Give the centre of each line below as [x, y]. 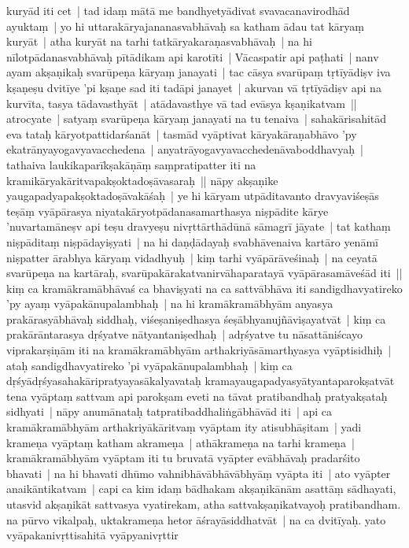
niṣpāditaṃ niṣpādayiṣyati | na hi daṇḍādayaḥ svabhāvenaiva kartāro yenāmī [192, 241]
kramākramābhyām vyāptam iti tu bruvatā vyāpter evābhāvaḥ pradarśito [183, 458]
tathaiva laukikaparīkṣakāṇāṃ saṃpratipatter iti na [131, 164]
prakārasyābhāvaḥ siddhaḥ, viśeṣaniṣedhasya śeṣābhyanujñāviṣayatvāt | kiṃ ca [196, 318]
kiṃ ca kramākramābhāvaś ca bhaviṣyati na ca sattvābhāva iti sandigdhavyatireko [204, 288]
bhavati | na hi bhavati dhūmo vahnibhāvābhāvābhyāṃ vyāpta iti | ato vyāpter [199, 473]
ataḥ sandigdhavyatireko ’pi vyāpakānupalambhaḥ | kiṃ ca [149, 365]
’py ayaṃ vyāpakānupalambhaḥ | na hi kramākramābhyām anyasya [170, 304]
